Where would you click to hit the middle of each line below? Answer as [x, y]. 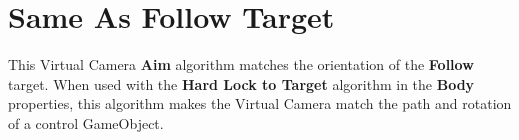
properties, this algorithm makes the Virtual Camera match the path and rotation [260, 103]
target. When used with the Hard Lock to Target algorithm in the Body [241, 83]
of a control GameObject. [86, 122]
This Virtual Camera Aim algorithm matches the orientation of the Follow [241, 64]
